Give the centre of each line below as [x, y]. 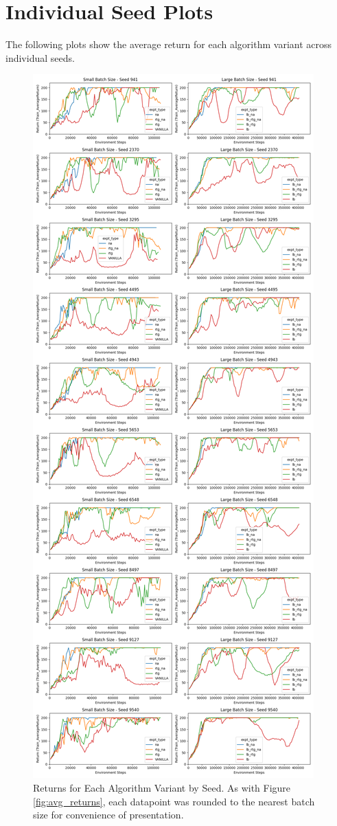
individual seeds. [40, 57]
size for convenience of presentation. [108, 815]
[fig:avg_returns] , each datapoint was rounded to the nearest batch [174, 801]
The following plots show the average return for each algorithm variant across [169, 44]
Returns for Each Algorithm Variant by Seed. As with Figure [162, 787]
